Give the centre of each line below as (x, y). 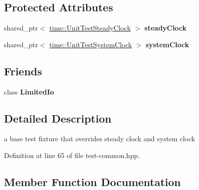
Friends (23, 71)
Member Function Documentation (93, 181)
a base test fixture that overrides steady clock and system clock (99, 139)
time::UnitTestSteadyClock (90, 28)
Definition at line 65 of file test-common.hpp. (72, 155)
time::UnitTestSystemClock (91, 44)
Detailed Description (58, 118)
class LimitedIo (29, 91)
